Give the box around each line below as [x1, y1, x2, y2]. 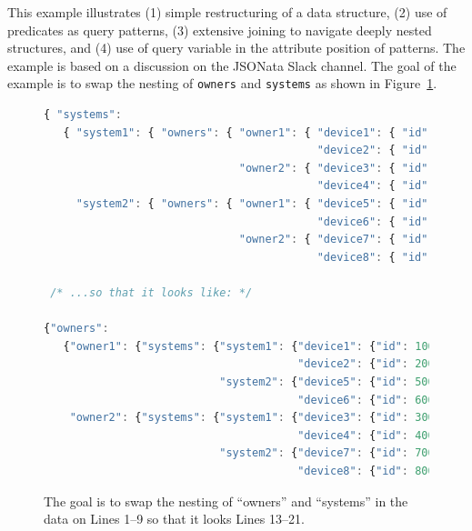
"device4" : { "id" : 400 [297, 428, 435, 442]
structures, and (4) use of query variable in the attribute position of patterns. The [7, 38, 466, 57]
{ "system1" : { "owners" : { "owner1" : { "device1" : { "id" [63, 125, 428, 139]
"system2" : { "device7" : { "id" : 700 [219, 446, 435, 460]
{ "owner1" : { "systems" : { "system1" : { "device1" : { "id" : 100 [63, 339, 435, 353]
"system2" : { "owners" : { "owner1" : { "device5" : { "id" [75, 197, 428, 210]
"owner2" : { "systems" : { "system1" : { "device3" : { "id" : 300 [69, 411, 435, 425]
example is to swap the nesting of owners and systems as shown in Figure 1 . [7, 74, 437, 93]
